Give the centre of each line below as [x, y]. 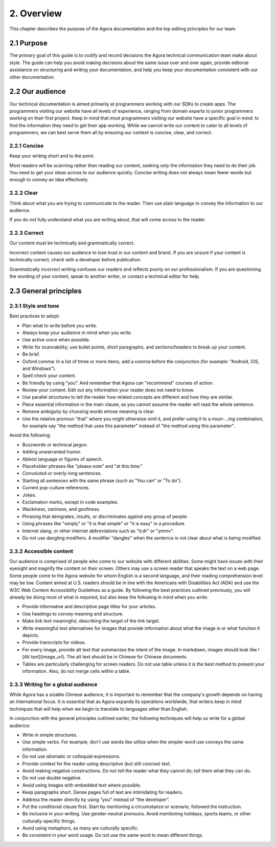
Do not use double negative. [52, 778]
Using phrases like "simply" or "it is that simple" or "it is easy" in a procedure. [104, 524]
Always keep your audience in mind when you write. [77, 333]
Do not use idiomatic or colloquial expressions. [72, 756]
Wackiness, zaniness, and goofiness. [61, 509]
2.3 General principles [45, 291]
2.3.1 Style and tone [34, 306]
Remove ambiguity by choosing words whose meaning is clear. [89, 411]
